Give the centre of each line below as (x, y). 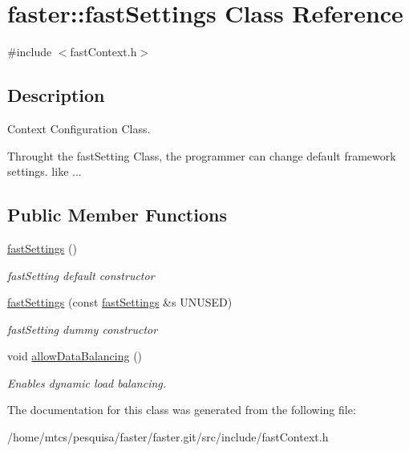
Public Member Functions (117, 215)
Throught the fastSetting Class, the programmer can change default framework (202, 155)
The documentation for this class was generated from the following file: (182, 410)
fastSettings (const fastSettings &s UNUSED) (120, 302)
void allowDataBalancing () (75, 356)
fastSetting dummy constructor (83, 329)
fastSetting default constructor (81, 275)
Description (56, 95)
